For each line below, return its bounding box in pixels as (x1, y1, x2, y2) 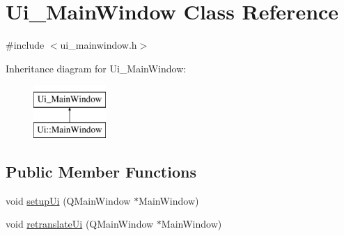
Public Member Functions (6, 160, 196, 182)
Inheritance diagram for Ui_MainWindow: (6, 61, 187, 75)
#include (6, 38, 45, 52)
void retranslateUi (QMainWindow (6, 217, 154, 231)
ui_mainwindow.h (60, 38, 137, 52)
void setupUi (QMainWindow (6, 193, 131, 207)
